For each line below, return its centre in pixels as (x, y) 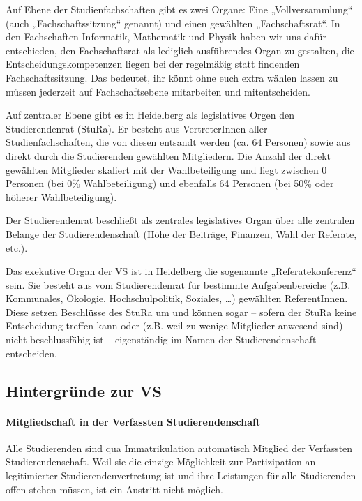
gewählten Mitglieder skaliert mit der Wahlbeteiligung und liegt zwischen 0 (166, 169)
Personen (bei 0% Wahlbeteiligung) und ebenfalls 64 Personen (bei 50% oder (170, 183)
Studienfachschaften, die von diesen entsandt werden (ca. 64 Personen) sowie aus (178, 142)
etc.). (17, 247)
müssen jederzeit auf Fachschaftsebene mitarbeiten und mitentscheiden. (158, 91)
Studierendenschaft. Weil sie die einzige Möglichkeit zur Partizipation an (161, 462)
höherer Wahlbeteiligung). (61, 196)
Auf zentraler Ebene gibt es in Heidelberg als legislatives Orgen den (150, 115)
